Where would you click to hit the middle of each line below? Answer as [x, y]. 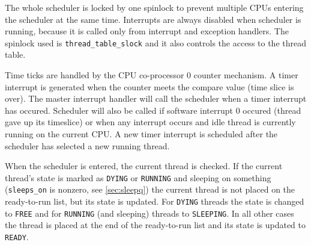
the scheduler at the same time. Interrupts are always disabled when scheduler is [153, 19]
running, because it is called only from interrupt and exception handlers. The [147, 31]
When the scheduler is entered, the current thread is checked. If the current [144, 166]
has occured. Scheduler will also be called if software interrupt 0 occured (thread [153, 110]
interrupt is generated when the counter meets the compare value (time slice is [149, 86]
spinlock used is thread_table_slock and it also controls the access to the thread [155, 42]
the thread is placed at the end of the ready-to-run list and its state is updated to [155, 225]
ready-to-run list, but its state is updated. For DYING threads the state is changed [155, 201]
